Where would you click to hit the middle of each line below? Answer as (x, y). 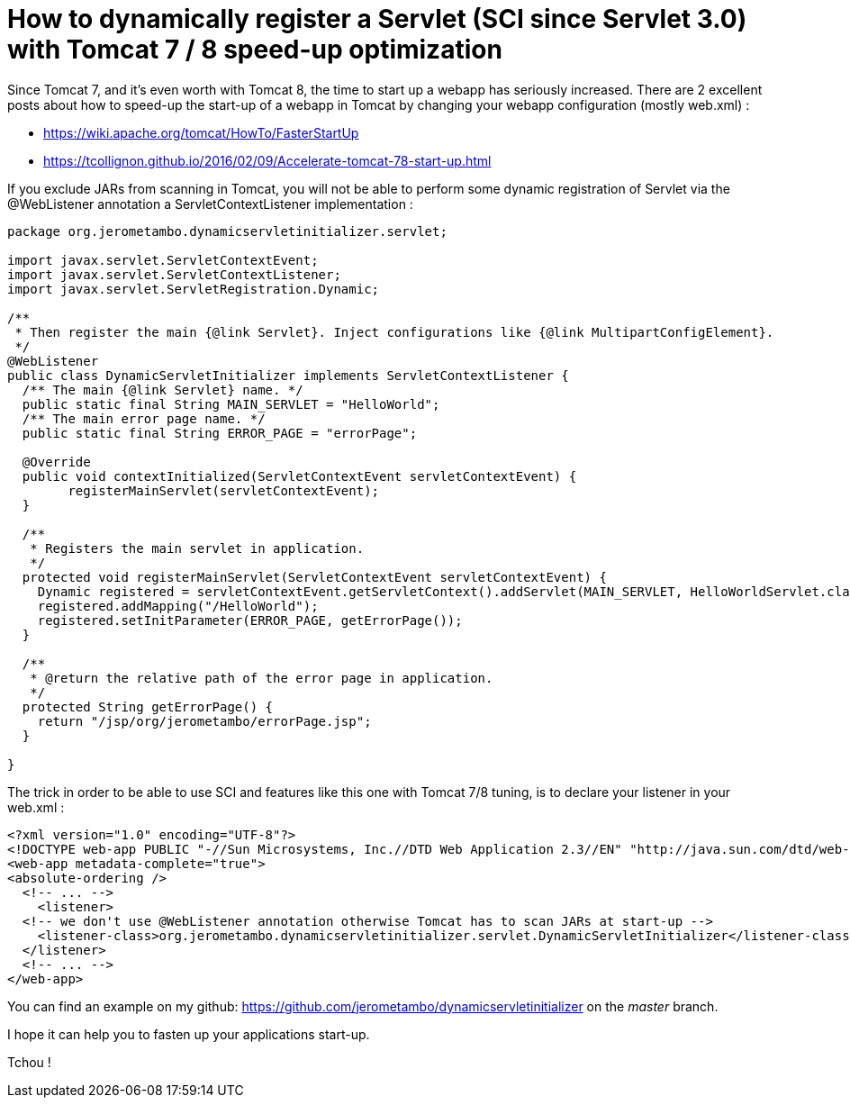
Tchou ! (29, 1062)
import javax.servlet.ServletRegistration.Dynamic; (194, 289)
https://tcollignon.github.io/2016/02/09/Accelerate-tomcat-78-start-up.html (267, 160)
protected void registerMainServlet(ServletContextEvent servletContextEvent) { (314, 577)
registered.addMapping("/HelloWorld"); (178, 606)
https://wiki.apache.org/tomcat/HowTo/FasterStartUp (201, 132)
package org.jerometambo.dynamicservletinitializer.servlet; (227, 231)
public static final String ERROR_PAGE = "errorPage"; (220, 433)
